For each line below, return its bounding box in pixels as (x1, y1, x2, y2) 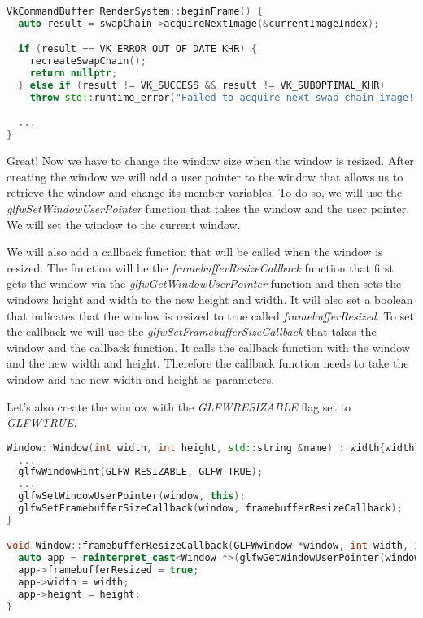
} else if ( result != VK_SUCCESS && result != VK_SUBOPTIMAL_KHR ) (18, 80, 386, 92)
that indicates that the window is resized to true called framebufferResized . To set (7, 307, 414, 324)
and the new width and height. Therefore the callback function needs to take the (7, 355, 409, 372)
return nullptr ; (29, 67, 118, 80)
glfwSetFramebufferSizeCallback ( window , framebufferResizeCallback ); (18, 503, 403, 515)
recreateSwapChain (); (29, 55, 146, 67)
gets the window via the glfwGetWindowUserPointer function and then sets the (7, 275, 402, 292)
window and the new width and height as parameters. (7, 370, 275, 387)
